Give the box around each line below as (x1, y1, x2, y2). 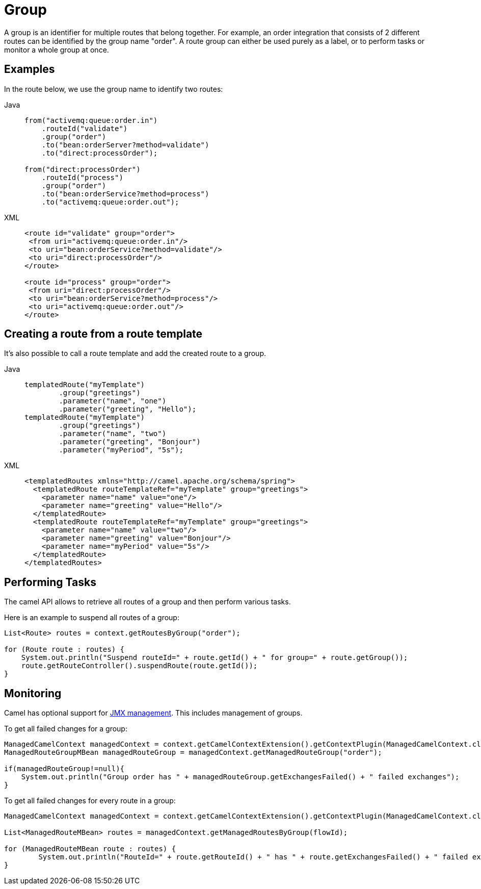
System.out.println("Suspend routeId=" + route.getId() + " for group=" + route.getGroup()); (21, 653, 408, 662)
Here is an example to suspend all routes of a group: (4, 613, 179, 622)
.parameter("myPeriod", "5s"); (59, 446, 183, 454)
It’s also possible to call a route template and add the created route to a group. (4, 349, 266, 358)
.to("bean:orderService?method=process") (41, 189, 209, 198)
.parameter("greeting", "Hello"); (59, 405, 197, 414)
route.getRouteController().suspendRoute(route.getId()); (21, 662, 258, 670)
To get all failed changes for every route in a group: (4, 796, 176, 805)
